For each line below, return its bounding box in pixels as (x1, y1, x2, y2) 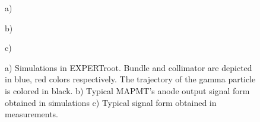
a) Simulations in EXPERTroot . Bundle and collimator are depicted (5, 61, 252, 73)
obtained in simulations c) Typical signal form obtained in (5, 96, 217, 108)
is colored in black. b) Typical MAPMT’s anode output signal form (5, 84, 250, 97)
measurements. (5, 108, 59, 120)
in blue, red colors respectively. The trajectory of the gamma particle (5, 73, 256, 85)
